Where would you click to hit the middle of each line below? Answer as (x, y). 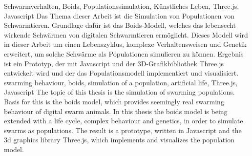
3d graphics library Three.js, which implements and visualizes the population (119, 140)
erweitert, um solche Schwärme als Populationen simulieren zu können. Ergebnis (124, 53)
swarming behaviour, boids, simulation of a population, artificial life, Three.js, (121, 82)
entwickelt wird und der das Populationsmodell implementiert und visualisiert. (121, 73)
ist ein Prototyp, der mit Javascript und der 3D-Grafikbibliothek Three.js (114, 63)
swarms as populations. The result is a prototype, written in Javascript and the (123, 130)
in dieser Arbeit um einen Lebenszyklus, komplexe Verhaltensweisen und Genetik (126, 44)
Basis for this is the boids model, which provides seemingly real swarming (114, 101)
